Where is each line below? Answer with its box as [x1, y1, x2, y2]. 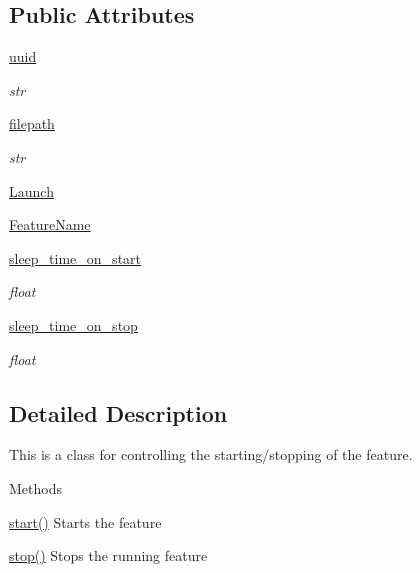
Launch [9, 180, 54, 201]
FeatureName [9, 214, 91, 235]
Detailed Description [9, 397, 228, 428]
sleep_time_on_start [9, 247, 142, 268]
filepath [9, 113, 55, 134]
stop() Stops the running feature [9, 545, 208, 566]
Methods [9, 477, 62, 498]
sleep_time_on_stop [9, 314, 138, 335]
